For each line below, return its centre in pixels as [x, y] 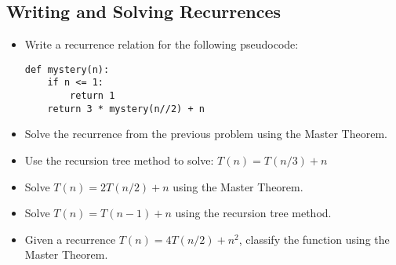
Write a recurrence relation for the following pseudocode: [162, 44]
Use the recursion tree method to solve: [119, 160]
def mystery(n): [67, 69]
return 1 [93, 96]
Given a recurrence [70, 239]
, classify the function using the [314, 239]
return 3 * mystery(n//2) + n [126, 109]
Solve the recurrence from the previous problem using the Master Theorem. [206, 134]
